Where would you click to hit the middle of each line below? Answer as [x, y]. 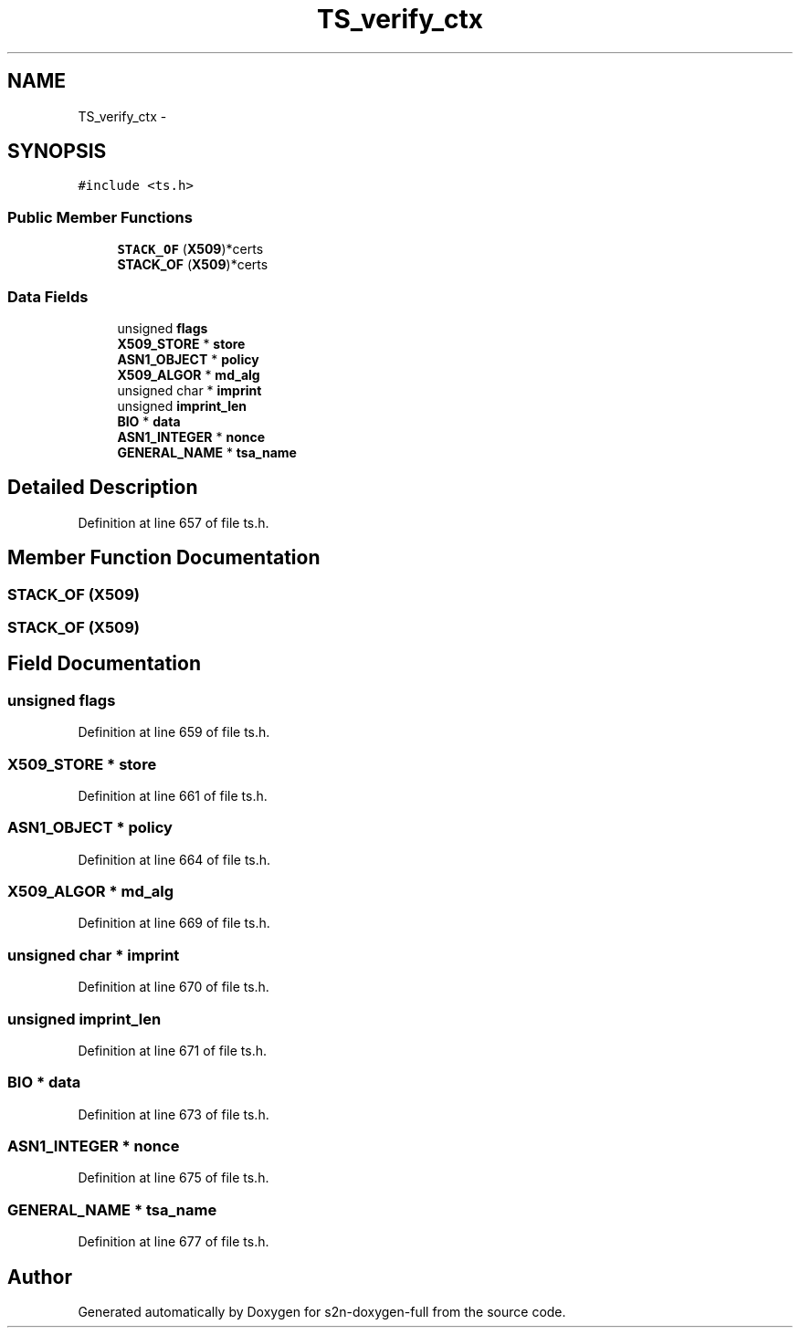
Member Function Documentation [164, 558]
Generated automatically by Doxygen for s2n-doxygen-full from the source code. [322, 1312]
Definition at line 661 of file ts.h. [173, 795]
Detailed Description [103, 488]
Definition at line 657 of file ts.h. [174, 522]
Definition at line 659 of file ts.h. [174, 732]
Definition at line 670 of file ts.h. [174, 987]
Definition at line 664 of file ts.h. [174, 859]
